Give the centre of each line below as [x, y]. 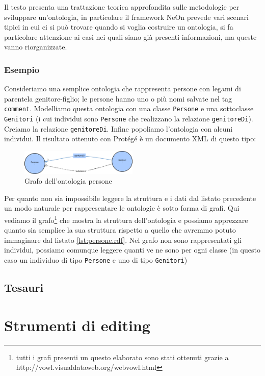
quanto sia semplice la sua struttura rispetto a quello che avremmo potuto [120, 230]
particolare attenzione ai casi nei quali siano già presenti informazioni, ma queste [130, 36]
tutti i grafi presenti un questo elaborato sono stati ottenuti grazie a [122, 357]
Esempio [22, 69]
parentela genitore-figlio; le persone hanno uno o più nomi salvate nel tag [118, 98]
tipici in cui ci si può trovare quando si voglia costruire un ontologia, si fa [119, 27]
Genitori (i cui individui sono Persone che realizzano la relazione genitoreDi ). [129, 119]
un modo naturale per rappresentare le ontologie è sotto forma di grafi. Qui [122, 208]
